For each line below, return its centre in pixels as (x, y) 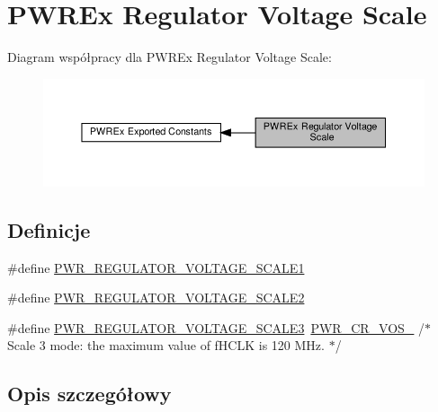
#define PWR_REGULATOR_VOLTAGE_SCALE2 (156, 298)
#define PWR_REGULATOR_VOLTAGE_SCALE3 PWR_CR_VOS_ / (216, 327)
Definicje (49, 229)
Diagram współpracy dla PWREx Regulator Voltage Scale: (170, 57)
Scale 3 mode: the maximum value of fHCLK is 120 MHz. (166, 345)
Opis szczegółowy (89, 394)
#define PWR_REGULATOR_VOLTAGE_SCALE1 (156, 267)
